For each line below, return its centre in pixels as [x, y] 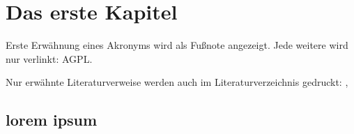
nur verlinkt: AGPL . [49, 58]
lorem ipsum [52, 120]
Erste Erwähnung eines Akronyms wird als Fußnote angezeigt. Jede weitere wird [177, 45]
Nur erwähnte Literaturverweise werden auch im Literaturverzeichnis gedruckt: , [177, 82]
